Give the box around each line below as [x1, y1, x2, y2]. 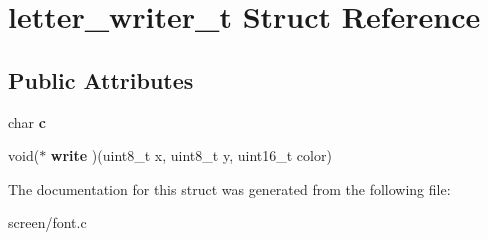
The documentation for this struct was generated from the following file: [8, 178, 451, 199]
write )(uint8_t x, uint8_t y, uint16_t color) [50, 145, 332, 166]
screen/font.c [8, 212, 87, 233]
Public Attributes [8, 64, 194, 95]
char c [8, 111, 46, 132]
